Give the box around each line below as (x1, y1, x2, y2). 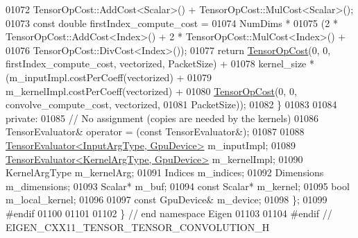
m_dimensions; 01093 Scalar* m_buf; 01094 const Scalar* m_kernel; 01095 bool (6, 178, 350, 193)
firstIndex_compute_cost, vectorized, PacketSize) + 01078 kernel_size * (6, 56, 314, 71)
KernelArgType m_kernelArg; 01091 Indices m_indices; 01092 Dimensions (6, 165, 324, 180)
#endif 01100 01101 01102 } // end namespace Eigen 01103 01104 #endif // (6, 205, 332, 220)
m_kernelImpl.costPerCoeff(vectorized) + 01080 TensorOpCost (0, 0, (6, 83, 297, 98)
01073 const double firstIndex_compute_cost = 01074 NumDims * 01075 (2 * (6, 15, 338, 30)
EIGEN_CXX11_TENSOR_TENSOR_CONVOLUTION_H (6, 219, 270, 234)
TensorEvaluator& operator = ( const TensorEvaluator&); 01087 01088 (6, 124, 305, 139)
